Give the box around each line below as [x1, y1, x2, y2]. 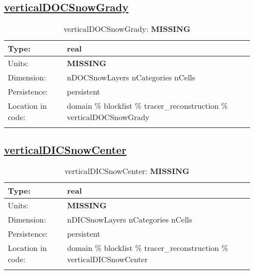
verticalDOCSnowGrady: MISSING [63, 23, 190, 35]
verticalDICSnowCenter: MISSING [64, 165, 190, 177]
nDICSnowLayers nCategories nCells [67, 214, 192, 225]
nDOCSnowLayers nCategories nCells [67, 72, 195, 83]
